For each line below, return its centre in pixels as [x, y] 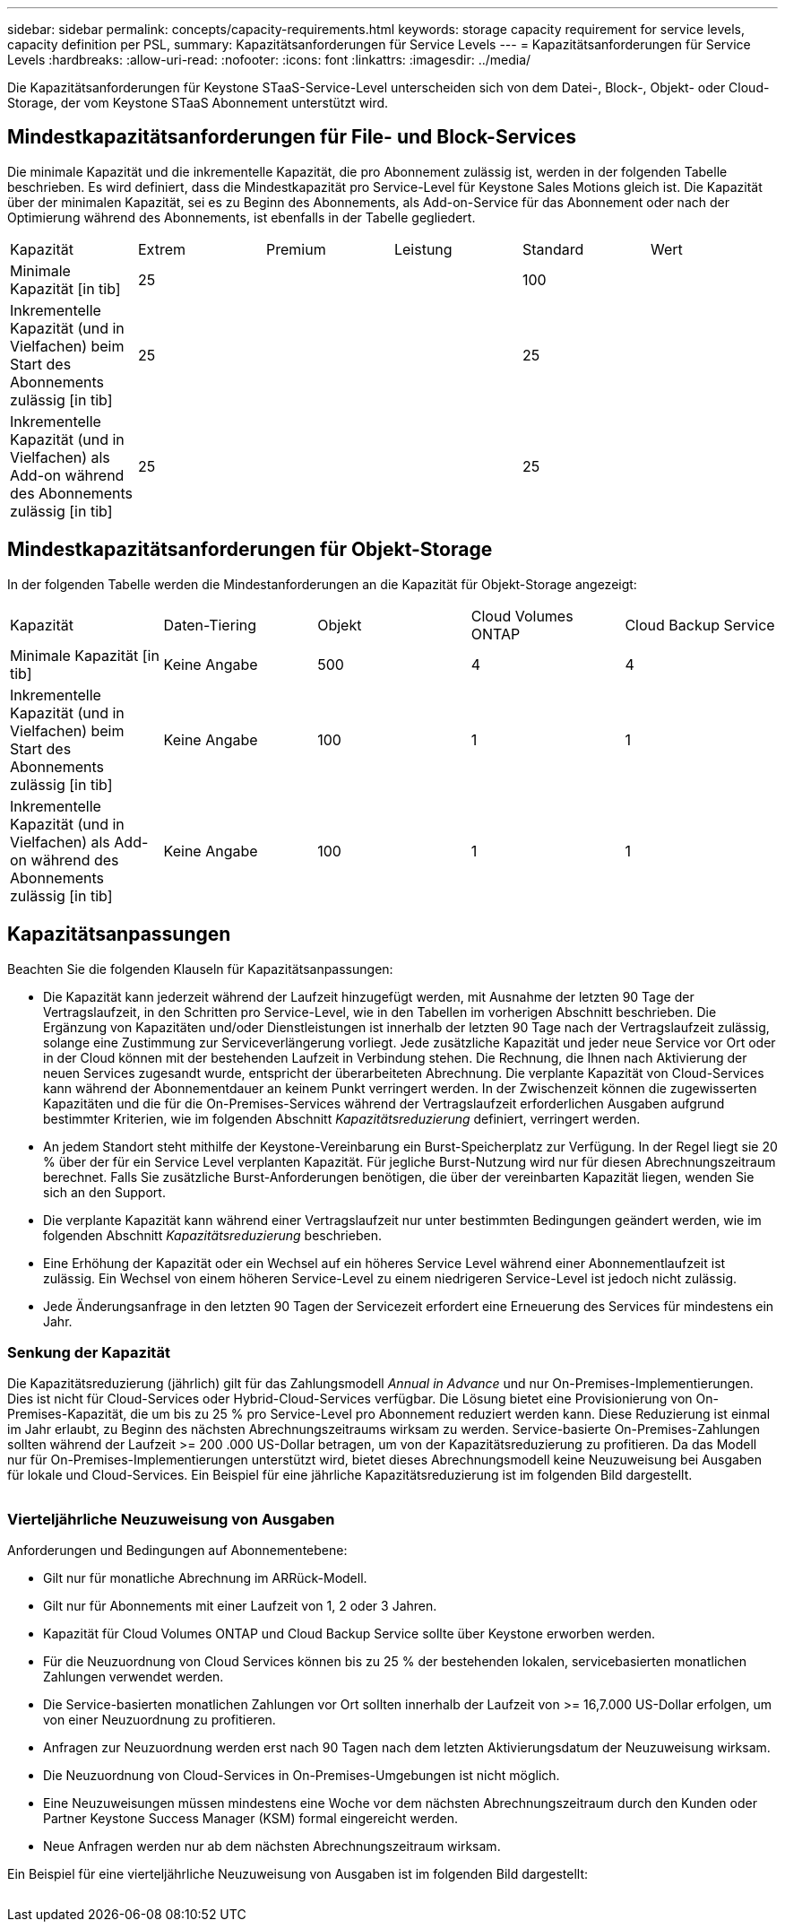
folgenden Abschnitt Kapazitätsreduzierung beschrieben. [212, 1235]
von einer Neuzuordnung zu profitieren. [160, 1720]
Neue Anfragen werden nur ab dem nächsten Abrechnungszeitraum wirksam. [272, 1846]
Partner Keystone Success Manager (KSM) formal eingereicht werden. [251, 1819]
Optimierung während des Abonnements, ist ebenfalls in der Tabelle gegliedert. [242, 217]
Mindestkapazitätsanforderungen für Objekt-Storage [250, 550]
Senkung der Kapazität [89, 1352]
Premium [296, 249]
